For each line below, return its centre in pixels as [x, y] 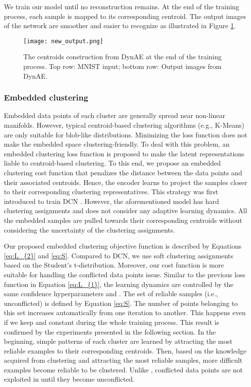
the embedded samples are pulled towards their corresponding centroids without [123, 220]
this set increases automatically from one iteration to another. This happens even [125, 312]
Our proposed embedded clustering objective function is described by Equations [123, 246]
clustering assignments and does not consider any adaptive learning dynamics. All [125, 210]
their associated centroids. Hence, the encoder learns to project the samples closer [125, 182]
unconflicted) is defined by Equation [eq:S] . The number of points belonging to [121, 303]
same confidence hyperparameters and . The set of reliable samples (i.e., [111, 294]
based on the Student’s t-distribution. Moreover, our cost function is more [114, 265]
